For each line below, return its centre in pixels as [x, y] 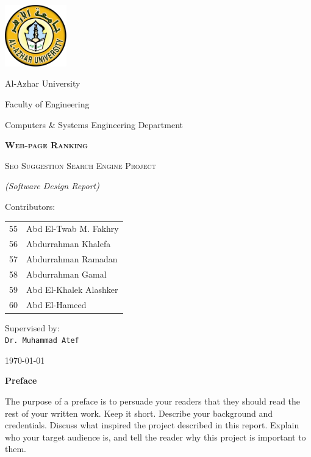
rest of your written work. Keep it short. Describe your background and [139, 413]
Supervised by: [32, 327]
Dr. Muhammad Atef [42, 341]
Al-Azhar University [43, 83]
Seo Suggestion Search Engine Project [80, 165]
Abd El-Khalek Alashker [72, 289]
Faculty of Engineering [47, 103]
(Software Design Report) [52, 186]
